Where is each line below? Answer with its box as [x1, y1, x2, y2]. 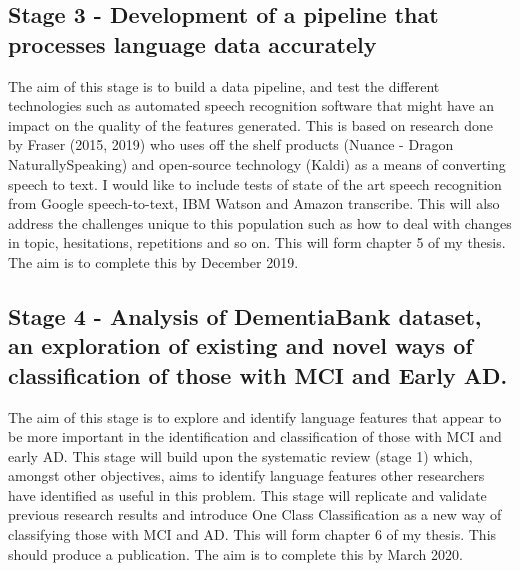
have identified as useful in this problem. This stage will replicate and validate [8, 484, 487, 505]
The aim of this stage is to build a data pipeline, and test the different [8, 75, 440, 96]
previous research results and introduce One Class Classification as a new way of [8, 504, 502, 525]
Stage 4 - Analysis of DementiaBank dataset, [8, 300, 482, 331]
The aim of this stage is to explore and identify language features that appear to [8, 406, 502, 427]
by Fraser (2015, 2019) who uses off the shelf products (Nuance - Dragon [8, 134, 454, 155]
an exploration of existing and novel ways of [8, 330, 473, 361]
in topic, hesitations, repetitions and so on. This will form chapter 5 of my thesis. [8, 232, 506, 253]
